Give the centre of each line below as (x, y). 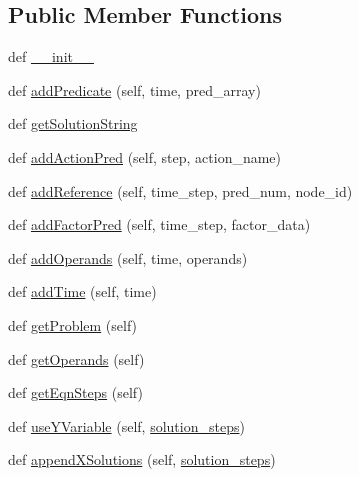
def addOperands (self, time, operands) (128, 257)
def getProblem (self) (73, 324)
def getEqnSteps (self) (75, 392)
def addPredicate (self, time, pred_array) (134, 89)
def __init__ (51, 56)
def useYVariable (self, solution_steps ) (126, 425)
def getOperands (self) (76, 358)
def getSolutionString (73, 123)
